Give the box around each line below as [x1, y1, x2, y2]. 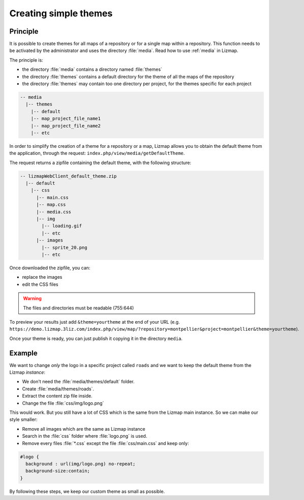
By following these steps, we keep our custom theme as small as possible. [9, 488, 165, 494]
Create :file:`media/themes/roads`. [22, 385, 94, 392]
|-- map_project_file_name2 [31, 123, 101, 128]
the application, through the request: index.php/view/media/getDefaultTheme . [9, 150, 185, 156]
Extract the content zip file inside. [22, 393, 93, 399]
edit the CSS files [22, 281, 58, 287]
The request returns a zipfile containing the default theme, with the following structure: [9, 160, 192, 166]
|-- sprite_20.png [41, 245, 87, 250]
